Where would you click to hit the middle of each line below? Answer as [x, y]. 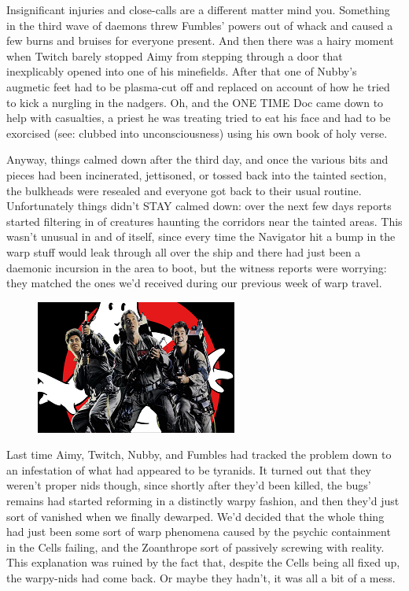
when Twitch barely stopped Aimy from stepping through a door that [175, 55]
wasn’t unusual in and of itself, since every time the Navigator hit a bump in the [201, 236]
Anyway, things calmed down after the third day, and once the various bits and [197, 159]
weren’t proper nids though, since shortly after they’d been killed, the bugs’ [189, 485]
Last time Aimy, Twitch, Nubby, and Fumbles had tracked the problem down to [199, 454]
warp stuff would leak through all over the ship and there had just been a [184, 251]
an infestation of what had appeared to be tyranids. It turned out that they [189, 469]
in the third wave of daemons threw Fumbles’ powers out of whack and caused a [200, 25]
